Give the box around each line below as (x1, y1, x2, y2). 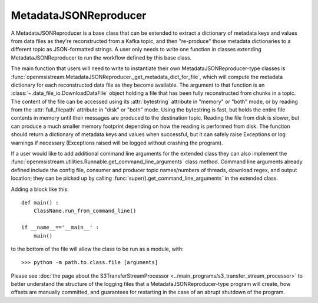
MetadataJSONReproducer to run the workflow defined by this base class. (11, 54, 192, 61)
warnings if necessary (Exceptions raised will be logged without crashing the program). (11, 139, 223, 146)
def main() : (21, 199, 59, 206)
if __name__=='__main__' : (21, 224, 100, 231)
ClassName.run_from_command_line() (33, 208, 137, 215)
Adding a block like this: (11, 186, 69, 193)
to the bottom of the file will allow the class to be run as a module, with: (11, 245, 184, 252)
